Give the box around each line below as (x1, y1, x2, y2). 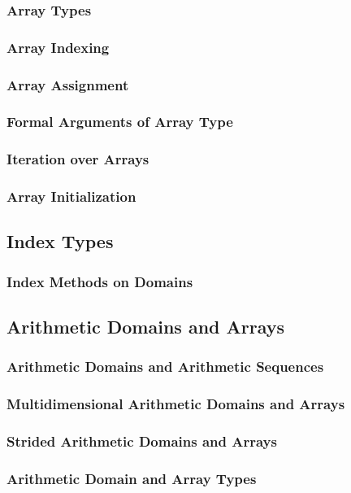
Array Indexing (6, 37, 110, 57)
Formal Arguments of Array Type (6, 111, 233, 132)
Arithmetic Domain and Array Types (6, 468, 257, 488)
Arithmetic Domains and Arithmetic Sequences (6, 356, 324, 377)
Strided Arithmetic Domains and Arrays (6, 431, 277, 452)
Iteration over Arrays (6, 149, 149, 169)
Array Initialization (6, 186, 136, 207)
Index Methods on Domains (6, 271, 193, 291)
